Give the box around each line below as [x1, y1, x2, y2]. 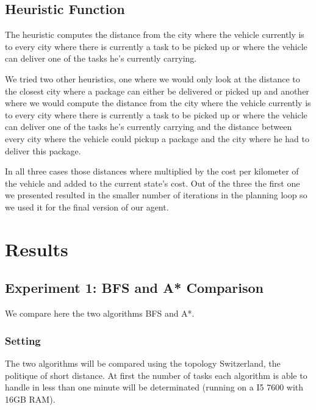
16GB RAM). [5, 392, 56, 405]
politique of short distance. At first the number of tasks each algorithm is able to [5, 369, 307, 381]
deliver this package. [5, 144, 81, 157]
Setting [5, 333, 41, 348]
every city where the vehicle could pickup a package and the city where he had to [5, 132, 310, 145]
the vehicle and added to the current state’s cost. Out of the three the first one [5, 176, 300, 189]
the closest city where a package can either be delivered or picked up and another [5, 84, 309, 97]
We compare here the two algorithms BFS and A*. [5, 307, 195, 320]
